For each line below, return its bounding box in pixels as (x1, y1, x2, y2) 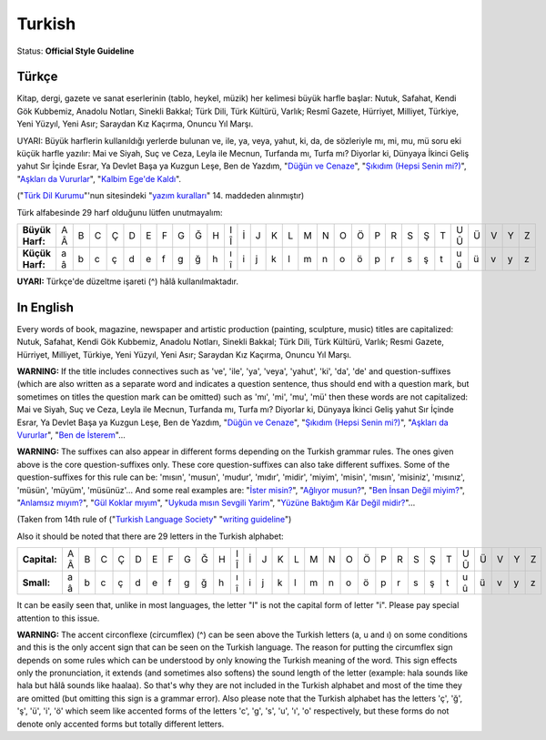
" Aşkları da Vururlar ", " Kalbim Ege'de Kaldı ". (16, 173, 182, 184)
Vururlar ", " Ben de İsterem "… (16, 430, 126, 441)
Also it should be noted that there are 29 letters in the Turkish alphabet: (16, 531, 284, 542)
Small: (22, 576, 51, 589)
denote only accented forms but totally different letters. (16, 718, 225, 729)
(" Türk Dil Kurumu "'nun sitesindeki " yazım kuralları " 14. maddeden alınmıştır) (16, 190, 305, 201)
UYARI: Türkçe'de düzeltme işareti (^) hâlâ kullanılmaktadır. (16, 276, 238, 287)
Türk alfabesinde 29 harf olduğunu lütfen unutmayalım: (16, 207, 223, 218)
